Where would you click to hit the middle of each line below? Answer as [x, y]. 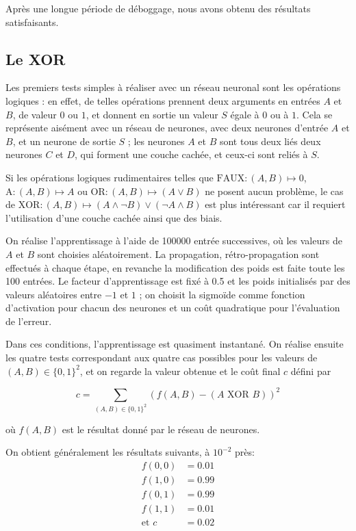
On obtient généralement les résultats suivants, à [108, 452]
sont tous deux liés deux [270, 141]
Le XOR [36, 59]
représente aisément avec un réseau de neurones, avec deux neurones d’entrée [167, 128]
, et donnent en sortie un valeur [152, 114]
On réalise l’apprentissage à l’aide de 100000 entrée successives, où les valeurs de [174, 241]
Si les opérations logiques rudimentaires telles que [110, 177]
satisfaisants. [32, 22]
